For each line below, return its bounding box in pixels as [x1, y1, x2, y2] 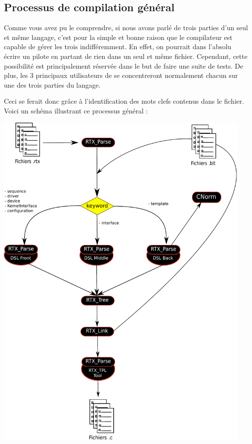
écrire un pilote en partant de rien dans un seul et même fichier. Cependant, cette [4, 51, 248, 61]
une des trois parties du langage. [4, 79, 101, 90]
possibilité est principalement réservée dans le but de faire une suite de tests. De [4, 60, 243, 71]
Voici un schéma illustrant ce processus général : [4, 105, 148, 115]
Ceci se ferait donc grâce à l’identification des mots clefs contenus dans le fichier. [4, 96, 244, 106]
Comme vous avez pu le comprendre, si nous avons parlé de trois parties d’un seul [4, 22, 248, 33]
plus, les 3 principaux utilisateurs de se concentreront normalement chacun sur [4, 70, 238, 80]
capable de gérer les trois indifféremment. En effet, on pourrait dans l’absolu [4, 41, 232, 52]
